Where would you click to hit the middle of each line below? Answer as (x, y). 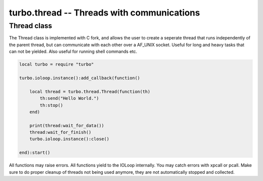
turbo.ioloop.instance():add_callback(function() (80, 78)
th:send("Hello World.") (69, 99)
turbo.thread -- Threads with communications (104, 13)
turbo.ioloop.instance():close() (69, 139)
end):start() (35, 153)
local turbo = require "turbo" (57, 65)
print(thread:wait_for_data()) (67, 125)
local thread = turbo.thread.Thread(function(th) (90, 91)
